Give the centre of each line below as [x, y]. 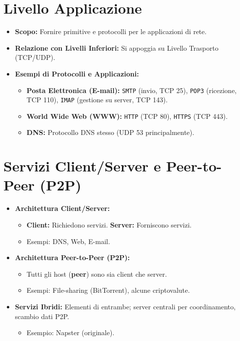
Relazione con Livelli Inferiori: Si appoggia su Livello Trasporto [117, 47]
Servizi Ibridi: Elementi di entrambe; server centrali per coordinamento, [125, 306]
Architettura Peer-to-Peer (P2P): [72, 257]
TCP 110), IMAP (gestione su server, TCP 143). [97, 100]
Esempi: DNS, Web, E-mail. [68, 241]
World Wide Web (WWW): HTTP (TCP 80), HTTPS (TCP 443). [127, 116]
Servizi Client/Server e [82, 166]
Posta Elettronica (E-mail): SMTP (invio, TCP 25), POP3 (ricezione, [132, 90]
